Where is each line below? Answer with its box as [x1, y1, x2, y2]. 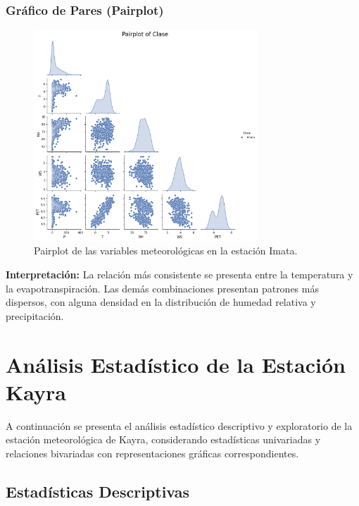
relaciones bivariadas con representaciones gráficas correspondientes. [6, 445, 299, 460]
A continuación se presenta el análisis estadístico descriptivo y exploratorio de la [6, 418, 353, 433]
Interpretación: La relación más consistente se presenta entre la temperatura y [6, 267, 353, 282]
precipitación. [6, 308, 64, 323]
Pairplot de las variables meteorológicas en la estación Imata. [34, 243, 298, 258]
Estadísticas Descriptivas [6, 480, 190, 502]
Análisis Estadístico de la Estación [6, 350, 346, 378]
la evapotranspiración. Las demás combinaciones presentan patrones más [6, 280, 319, 295]
